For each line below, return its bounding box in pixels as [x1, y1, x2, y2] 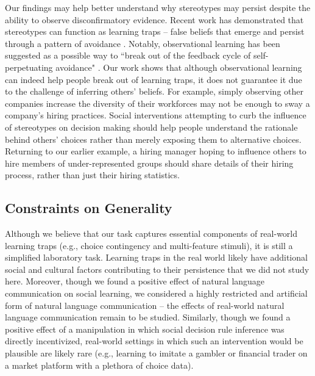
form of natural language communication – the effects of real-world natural [5, 298, 285, 311]
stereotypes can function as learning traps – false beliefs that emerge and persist [5, 25, 305, 38]
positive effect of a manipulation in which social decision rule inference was [5, 322, 285, 335]
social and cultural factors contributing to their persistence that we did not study [5, 262, 310, 275]
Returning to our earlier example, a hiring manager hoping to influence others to [5, 145, 306, 157]
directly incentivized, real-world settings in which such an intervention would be [5, 334, 303, 347]
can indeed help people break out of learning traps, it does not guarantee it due [5, 73, 302, 85]
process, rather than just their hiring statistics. [5, 168, 180, 181]
